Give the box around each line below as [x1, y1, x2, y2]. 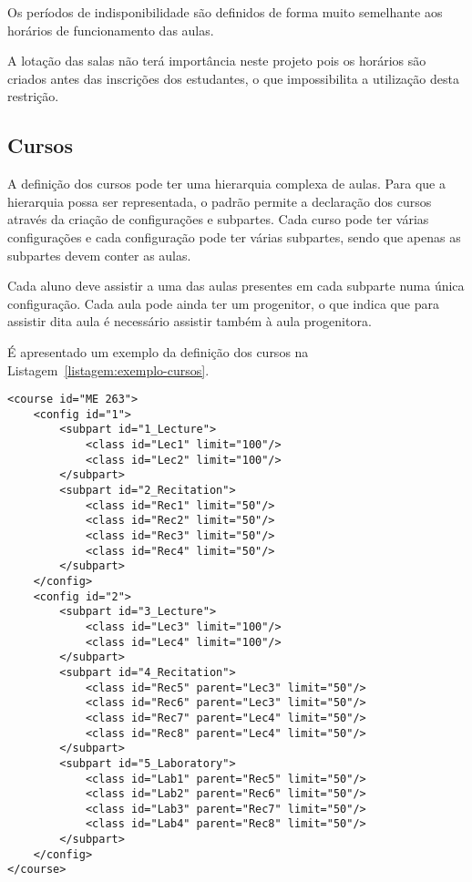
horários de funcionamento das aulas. [7, 20, 214, 39]
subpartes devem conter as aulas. [7, 245, 191, 264]
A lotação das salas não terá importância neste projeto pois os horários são [7, 51, 426, 70]
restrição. [7, 87, 59, 106]
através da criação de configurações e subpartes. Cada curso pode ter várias [7, 210, 429, 229]
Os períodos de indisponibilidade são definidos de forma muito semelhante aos [7, 3, 443, 21]
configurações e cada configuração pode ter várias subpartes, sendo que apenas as [7, 227, 461, 246]
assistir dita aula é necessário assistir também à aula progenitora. [7, 312, 372, 331]
